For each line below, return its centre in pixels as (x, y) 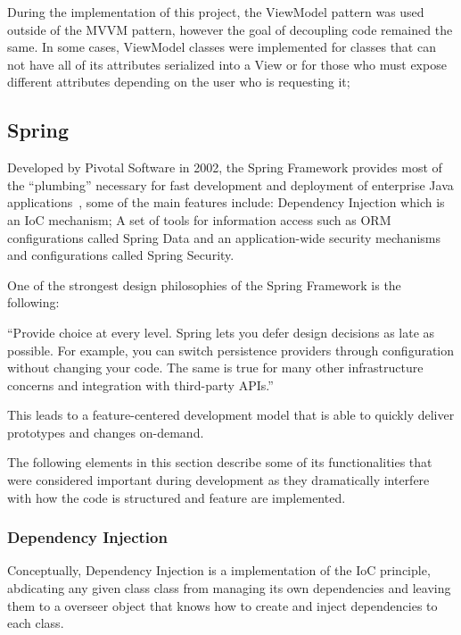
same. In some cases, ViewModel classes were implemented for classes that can (222, 47)
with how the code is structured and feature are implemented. (177, 497)
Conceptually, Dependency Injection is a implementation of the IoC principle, (219, 570)
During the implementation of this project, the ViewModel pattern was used (216, 12)
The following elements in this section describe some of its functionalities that (220, 462)
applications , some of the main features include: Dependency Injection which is (226, 202)
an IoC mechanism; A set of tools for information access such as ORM (199, 219)
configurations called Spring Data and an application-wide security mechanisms (224, 237)
